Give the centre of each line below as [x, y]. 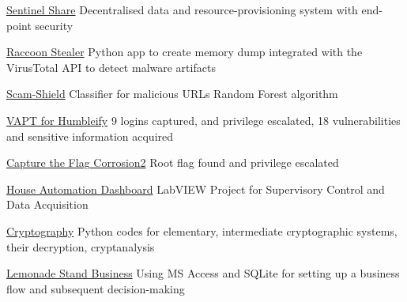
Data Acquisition [47, 204]
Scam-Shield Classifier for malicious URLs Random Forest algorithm [172, 94]
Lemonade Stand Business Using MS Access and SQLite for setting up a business [203, 273]
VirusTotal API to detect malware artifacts [111, 67]
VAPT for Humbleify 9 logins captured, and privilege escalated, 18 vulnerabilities [203, 120]
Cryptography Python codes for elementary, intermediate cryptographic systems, [202, 230]
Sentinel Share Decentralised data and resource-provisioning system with [182, 9]
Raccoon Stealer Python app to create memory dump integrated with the [185, 52]
